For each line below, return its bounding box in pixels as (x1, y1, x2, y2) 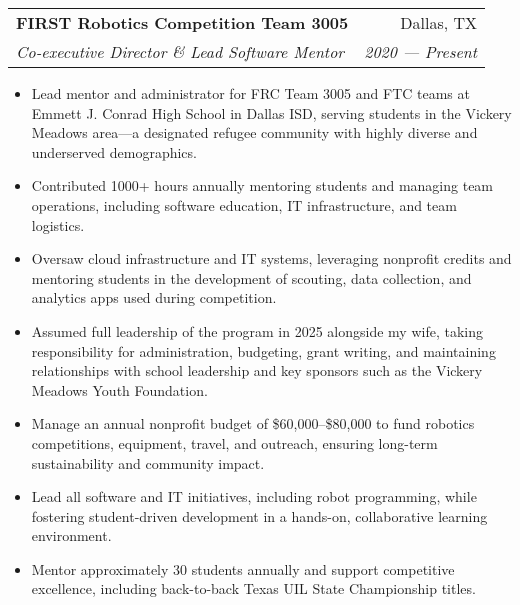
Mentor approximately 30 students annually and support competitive (31, 558, 455, 579)
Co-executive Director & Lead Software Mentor (16, 40, 345, 63)
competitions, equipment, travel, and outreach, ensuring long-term (31, 432, 438, 453)
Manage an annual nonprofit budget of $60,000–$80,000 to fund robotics (31, 413, 475, 434)
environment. (31, 525, 112, 546)
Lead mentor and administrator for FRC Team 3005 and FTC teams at (31, 83, 470, 103)
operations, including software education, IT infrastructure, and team (31, 194, 457, 215)
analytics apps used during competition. (31, 287, 277, 308)
